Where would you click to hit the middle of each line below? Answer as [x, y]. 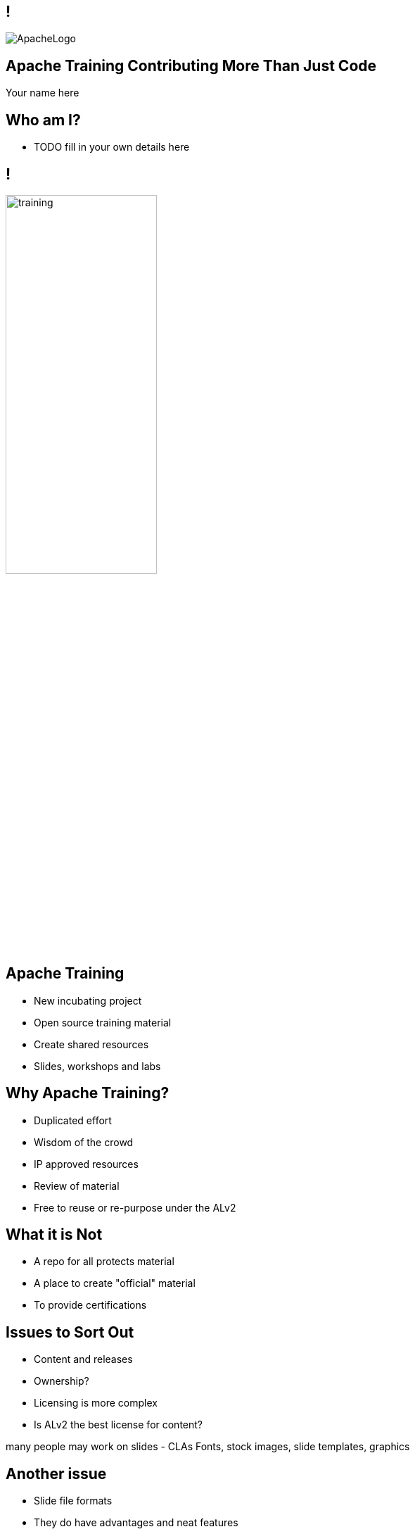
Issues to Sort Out [70, 1332]
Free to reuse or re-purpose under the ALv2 [135, 1207]
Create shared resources [91, 1044]
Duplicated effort [73, 1120]
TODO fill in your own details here [112, 147]
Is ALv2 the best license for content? [119, 1425]
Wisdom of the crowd [84, 1142]
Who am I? [43, 120]
